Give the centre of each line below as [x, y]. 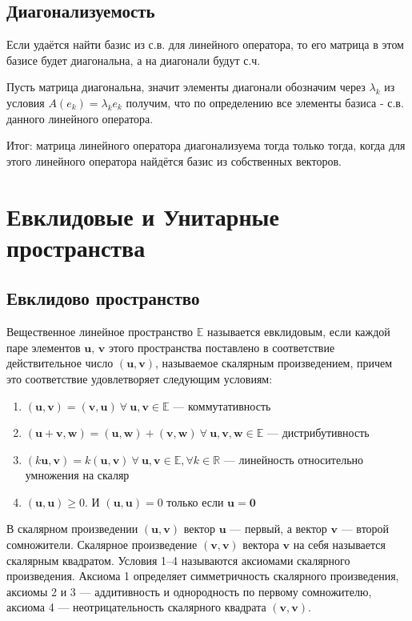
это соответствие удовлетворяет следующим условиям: [140, 378]
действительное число [60, 363]
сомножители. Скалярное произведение [102, 545]
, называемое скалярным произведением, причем [274, 363]
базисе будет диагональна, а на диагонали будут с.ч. [134, 60]
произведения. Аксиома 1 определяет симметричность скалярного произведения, [203, 576]
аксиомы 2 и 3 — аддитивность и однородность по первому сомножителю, [189, 591]
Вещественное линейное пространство [100, 332]
